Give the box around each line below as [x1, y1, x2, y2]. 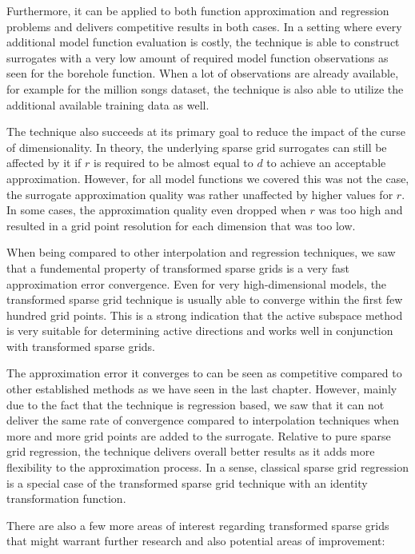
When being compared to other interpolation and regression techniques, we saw [6, 244, 396, 261]
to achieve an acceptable [266, 154, 386, 171]
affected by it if [6, 154, 82, 171]
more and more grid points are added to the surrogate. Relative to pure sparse [6, 427, 391, 444]
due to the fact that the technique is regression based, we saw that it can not [6, 396, 385, 413]
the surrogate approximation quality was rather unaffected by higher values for [6, 185, 393, 202]
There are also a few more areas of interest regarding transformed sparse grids [6, 516, 389, 533]
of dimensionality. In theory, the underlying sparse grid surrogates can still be [6, 138, 387, 155]
